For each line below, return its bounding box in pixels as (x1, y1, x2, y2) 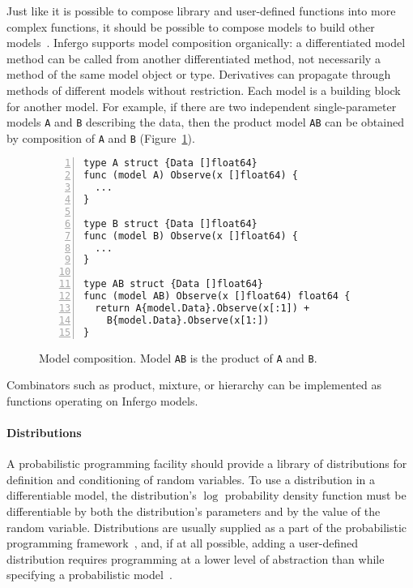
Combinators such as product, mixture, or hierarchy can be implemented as (6, 376, 381, 393)
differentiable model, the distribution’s (6, 487, 197, 504)
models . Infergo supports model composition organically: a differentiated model (6, 34, 406, 51)
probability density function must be (224, 487, 407, 504)
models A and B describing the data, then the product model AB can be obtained (6, 114, 404, 131)
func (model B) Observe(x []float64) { (83, 230, 298, 242)
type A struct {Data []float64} (83, 157, 258, 170)
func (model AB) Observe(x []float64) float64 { (83, 290, 351, 303)
